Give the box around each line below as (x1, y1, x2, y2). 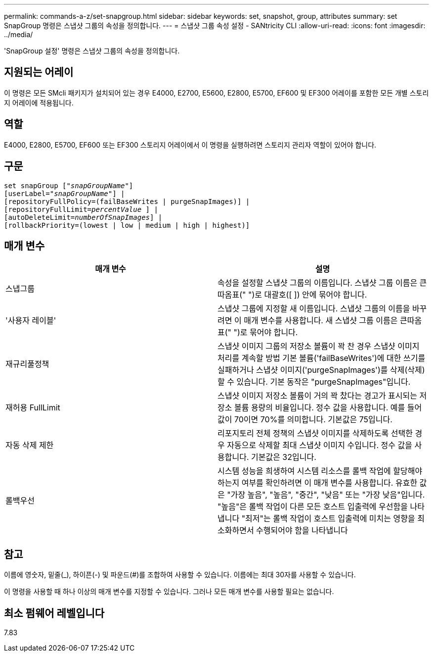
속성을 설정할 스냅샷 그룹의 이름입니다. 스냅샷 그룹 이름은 (217, 278, 418, 288)
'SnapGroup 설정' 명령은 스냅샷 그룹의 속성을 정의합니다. (4, 47, 180, 55)
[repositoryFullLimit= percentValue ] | (4, 205, 158, 213)
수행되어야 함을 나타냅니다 (256, 525, 348, 536)
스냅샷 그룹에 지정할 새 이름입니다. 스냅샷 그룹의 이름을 (217, 303, 410, 314)
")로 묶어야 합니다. (233, 327, 298, 338)
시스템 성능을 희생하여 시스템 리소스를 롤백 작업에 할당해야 (217, 466, 423, 476)
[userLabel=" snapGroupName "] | (4, 189, 125, 198)
